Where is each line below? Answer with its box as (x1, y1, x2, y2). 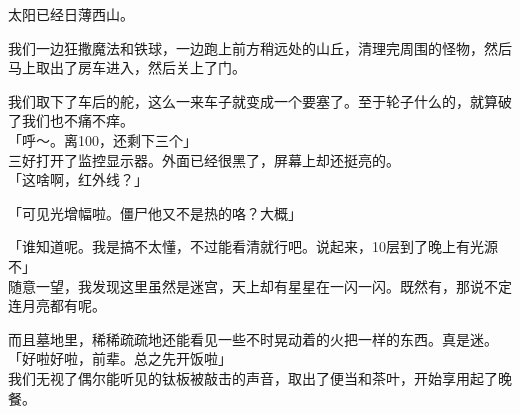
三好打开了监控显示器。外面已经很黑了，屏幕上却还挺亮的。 (8, 149, 400, 170)
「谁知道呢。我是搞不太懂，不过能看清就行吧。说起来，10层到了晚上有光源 (8, 236, 498, 257)
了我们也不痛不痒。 (8, 110, 134, 131)
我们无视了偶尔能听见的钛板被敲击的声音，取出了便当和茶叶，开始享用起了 (8, 367, 498, 388)
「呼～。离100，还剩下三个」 (8, 129, 197, 150)
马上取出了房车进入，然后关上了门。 (8, 57, 246, 78)
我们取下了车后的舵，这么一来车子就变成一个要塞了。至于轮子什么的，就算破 (8, 90, 512, 111)
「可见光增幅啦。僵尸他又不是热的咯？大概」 (8, 202, 302, 223)
